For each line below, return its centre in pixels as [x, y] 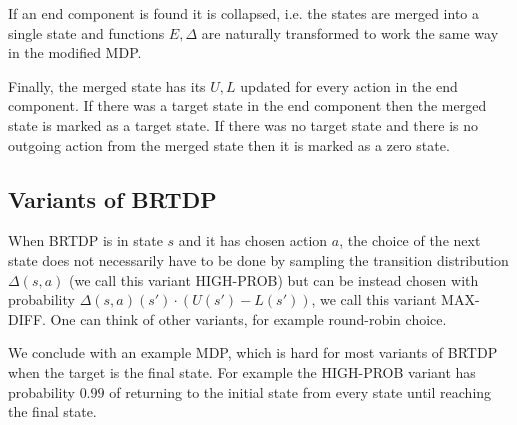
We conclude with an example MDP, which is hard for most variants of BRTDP [253, 352]
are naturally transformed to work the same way [350, 32]
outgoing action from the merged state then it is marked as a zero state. [229, 144]
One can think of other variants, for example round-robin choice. [248, 318]
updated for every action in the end [349, 85]
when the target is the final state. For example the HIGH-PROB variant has [242, 371]
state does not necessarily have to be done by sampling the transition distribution [258, 259]
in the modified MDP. [75, 52]
